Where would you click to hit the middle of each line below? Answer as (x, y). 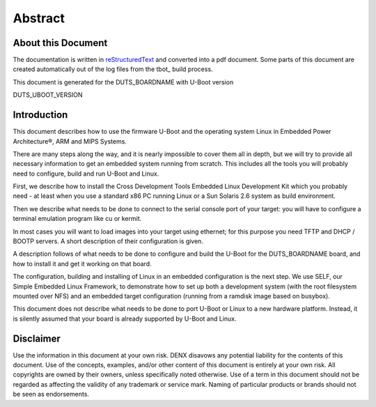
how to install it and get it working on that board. (83, 263)
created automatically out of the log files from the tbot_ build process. (113, 69)
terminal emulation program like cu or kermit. (77, 219)
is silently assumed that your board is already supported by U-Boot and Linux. (125, 318)
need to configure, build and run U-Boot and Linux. (86, 174)
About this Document (60, 43)
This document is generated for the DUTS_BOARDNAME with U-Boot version (123, 82)
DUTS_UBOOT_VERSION (48, 95)
